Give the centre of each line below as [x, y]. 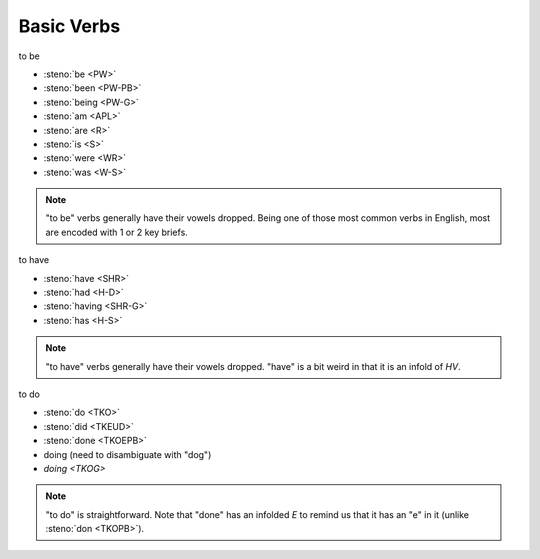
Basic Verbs [69, 26]
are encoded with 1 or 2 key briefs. [117, 232]
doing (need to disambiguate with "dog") [127, 454]
